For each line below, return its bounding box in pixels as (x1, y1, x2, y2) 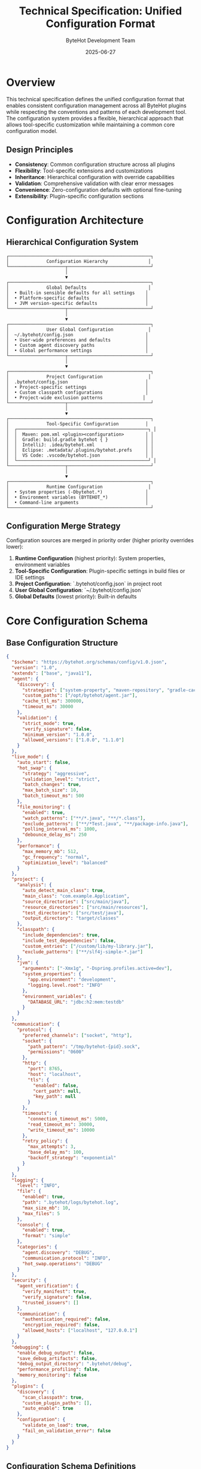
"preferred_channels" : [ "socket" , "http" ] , (22, 1032, 133, 1038)
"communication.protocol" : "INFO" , (22, 1255, 111, 1261)
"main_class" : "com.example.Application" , (22, 893, 130, 899)
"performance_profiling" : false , (17, 1367, 100, 1373)
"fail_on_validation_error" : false (22, 1428, 111, 1434)
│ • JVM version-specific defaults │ (6, 300, 148, 306)
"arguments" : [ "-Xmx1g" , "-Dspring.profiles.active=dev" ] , (22, 966, 172, 972)
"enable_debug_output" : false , (17, 1350, 95, 1356)
